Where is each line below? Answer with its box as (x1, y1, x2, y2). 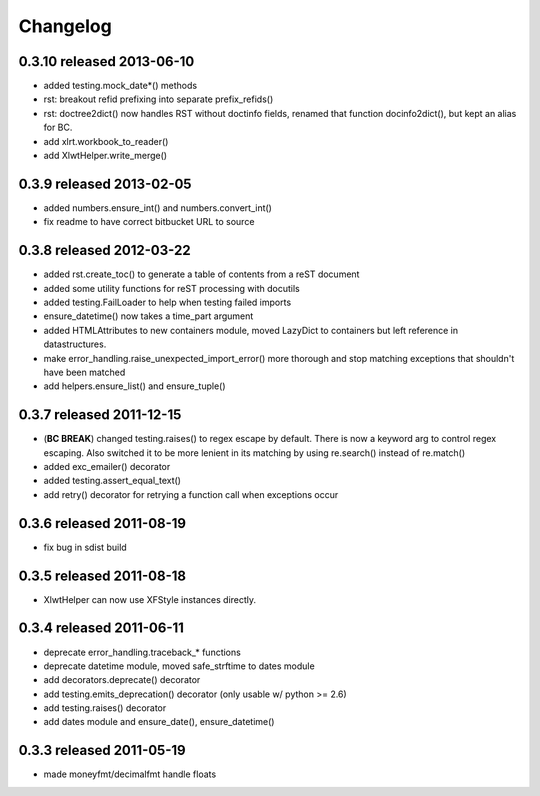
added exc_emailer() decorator (43, 461, 171, 473)
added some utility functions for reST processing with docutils (43, 282, 300, 294)
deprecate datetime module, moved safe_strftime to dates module (43, 660, 315, 672)
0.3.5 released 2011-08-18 (18, 567, 187, 584)
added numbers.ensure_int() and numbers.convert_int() (43, 201, 272, 214)
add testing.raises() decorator (43, 702, 167, 714)
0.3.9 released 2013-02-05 (18, 175, 192, 192)
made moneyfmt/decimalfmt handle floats (43, 768, 217, 780)
